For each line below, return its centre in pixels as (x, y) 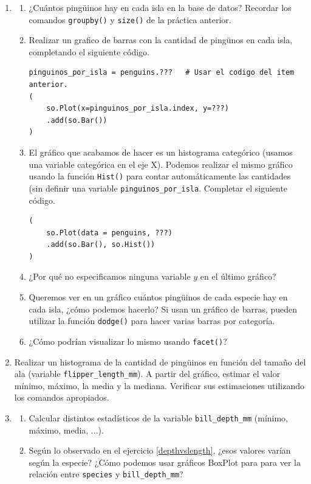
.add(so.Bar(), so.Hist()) (101, 245)
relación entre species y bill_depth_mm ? (106, 474)
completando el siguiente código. (89, 51)
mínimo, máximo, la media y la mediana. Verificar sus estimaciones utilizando (159, 385)
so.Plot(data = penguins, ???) (109, 233)
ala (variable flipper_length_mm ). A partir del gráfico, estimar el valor (147, 374)
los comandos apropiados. (62, 397)
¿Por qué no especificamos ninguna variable (110, 276)
